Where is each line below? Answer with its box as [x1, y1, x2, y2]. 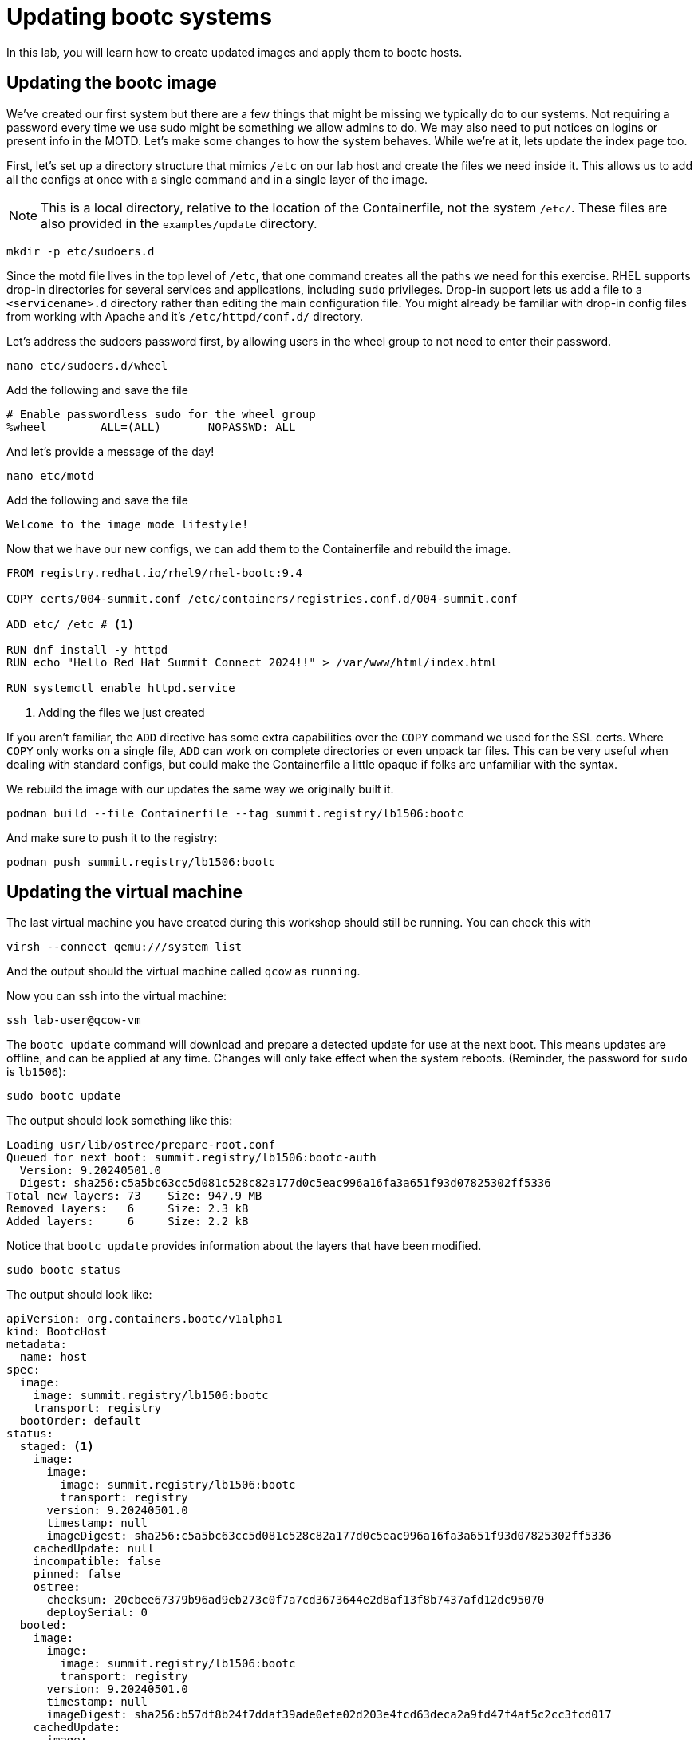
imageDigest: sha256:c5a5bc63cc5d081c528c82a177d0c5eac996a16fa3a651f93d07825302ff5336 [46, 1529, 612, 1543]
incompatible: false [33, 1555, 161, 1568]
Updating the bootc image [6, 73, 217, 93]
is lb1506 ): [6, 1065, 66, 1079]
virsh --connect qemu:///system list [6, 940, 243, 954]
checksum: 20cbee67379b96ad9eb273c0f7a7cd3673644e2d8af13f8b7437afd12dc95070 [46, 1593, 545, 1607]
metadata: [6, 1338, 67, 1351]
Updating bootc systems [6, 3, 272, 30]
